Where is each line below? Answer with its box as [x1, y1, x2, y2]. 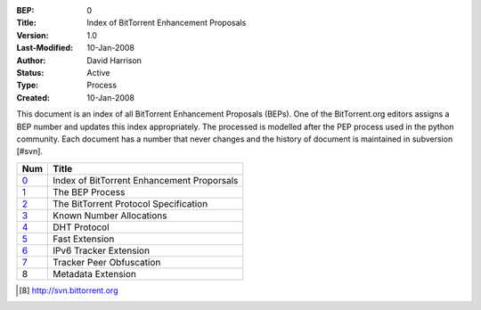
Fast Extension [52, 232, 115, 245]
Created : [16, 92, 51, 102]
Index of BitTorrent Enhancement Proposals [86, 18, 247, 29]
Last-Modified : [16, 43, 73, 53]
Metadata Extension [52, 267, 137, 280]
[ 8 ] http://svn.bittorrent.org [19, 285, 118, 296]
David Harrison [86, 54, 143, 66]
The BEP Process [52, 185, 126, 198]
